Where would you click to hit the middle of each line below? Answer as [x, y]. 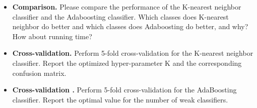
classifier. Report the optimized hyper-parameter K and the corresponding [127, 63]
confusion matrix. [39, 73]
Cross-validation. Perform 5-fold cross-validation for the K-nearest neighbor [133, 53]
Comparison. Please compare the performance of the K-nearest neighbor [127, 7]
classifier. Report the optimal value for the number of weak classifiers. [120, 99]
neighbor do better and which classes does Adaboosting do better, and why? [130, 26]
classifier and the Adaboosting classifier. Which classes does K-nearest [120, 16]
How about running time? [52, 36]
